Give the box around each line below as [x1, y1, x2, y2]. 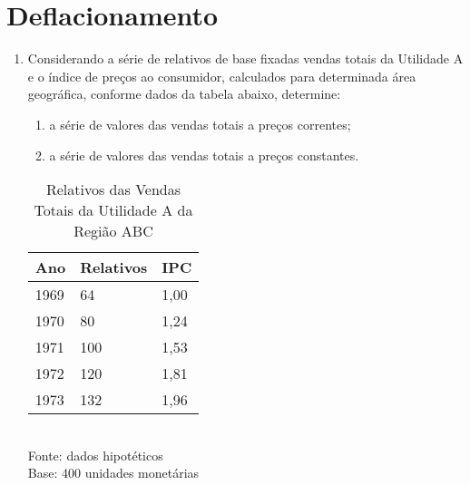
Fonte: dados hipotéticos [27, 445, 163, 464]
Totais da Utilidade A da [34, 199, 193, 221]
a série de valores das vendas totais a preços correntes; [49, 114, 351, 133]
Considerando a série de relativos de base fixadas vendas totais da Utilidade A [27, 49, 464, 68]
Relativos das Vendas [45, 179, 181, 200]
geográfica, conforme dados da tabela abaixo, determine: [27, 84, 341, 103]
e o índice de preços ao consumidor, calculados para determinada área [27, 66, 416, 85]
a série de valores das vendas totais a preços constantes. [49, 145, 359, 164]
